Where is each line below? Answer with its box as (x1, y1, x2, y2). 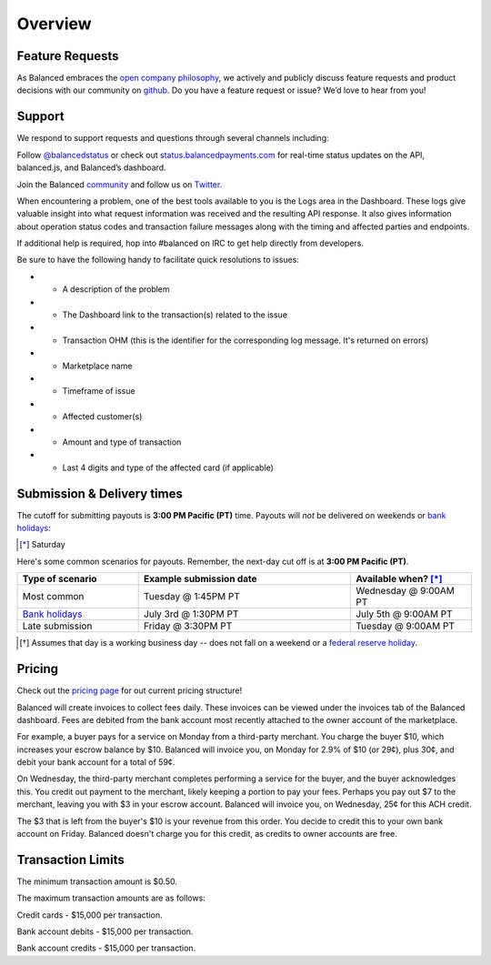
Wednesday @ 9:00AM (356, 585, 455, 598)
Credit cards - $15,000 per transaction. (16, 910, 163, 920)
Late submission (22, 619, 93, 632)
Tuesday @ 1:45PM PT (144, 590, 241, 603)
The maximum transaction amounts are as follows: (16, 892, 206, 904)
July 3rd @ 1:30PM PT (144, 608, 239, 620)
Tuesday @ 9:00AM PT (356, 619, 455, 632)
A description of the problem (62, 284, 170, 295)
